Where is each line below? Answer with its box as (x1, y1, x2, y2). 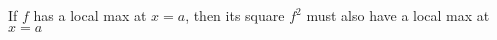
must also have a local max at (306, 5, 490, 25)
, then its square (185, 5, 285, 25)
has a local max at (33, 5, 147, 25)
